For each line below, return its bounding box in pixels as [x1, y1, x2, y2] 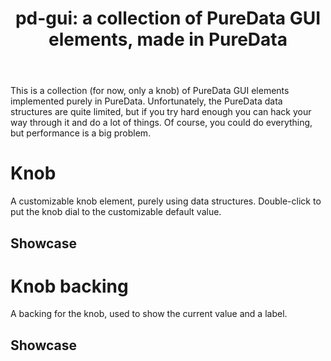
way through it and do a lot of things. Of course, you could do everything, [10, 117, 313, 129]
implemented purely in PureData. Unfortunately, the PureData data [10, 95, 283, 107]
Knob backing [10, 275, 129, 297]
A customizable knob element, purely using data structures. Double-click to [10, 195, 322, 207]
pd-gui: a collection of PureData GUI [14, 7, 322, 30]
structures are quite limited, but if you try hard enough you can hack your [10, 106, 312, 118]
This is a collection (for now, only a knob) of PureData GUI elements [10, 85, 290, 97]
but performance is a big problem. [10, 127, 152, 139]
